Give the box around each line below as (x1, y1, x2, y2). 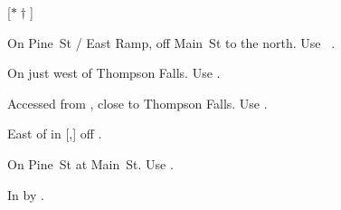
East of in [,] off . (7, 124, 102, 143)
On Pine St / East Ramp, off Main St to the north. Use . (7, 33, 336, 52)
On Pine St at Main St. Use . (7, 154, 174, 173)
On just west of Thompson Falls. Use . (7, 63, 221, 82)
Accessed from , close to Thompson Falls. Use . (7, 93, 268, 112)
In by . (7, 185, 44, 204)
